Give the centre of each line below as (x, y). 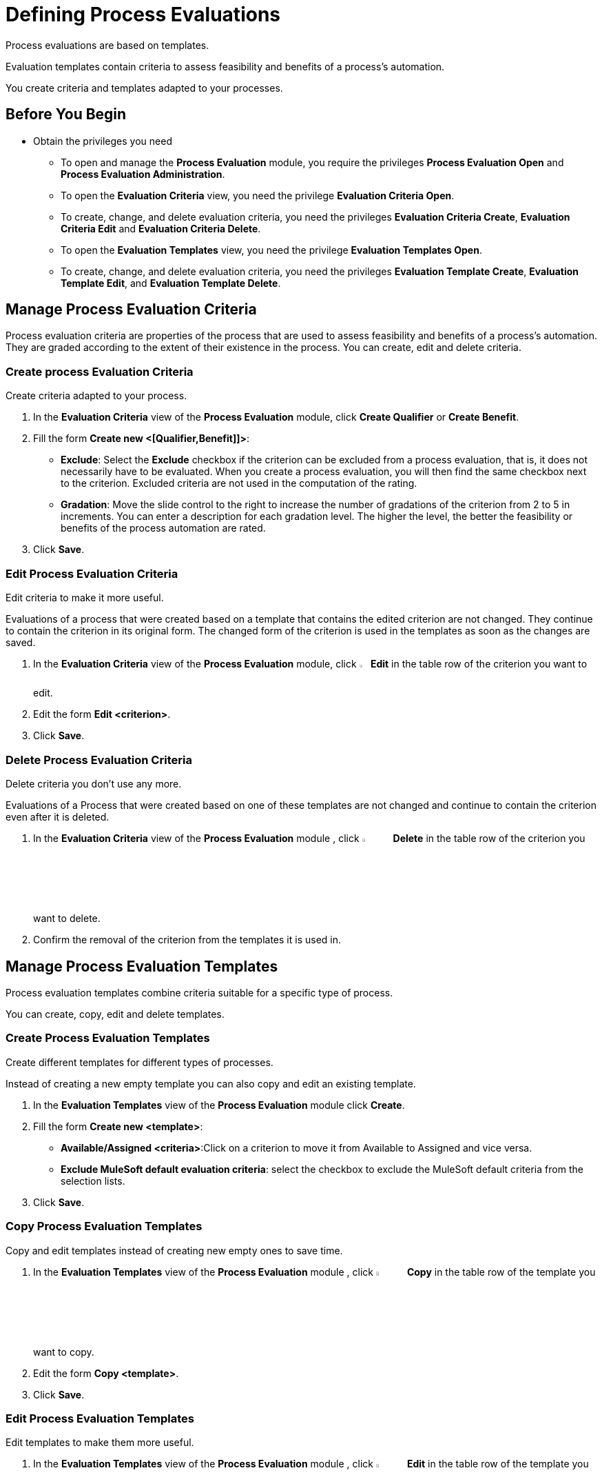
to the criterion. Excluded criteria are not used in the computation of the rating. (239, 483)
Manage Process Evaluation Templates (142, 966)
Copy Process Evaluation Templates (104, 1226)
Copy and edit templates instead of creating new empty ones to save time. (174, 1250)
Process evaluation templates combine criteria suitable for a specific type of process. (199, 993)
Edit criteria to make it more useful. (85, 597)
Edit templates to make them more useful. (100, 1443)
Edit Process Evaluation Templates (100, 1419)
